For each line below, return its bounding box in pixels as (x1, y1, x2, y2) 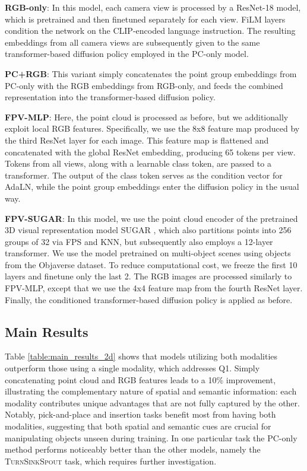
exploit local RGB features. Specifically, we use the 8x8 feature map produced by (5, 122, 300, 135)
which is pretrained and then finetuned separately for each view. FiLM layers (5, 12, 286, 25)
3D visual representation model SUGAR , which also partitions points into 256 (5, 224, 292, 236)
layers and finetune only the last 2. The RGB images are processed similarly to (5, 270, 292, 282)
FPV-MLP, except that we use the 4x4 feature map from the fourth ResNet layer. (5, 282, 303, 294)
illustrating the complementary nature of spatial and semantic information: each (5, 385, 297, 397)
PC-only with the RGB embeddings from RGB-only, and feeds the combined (5, 79, 283, 91)
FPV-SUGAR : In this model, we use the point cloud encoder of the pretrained (5, 212, 298, 224)
